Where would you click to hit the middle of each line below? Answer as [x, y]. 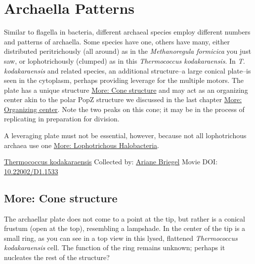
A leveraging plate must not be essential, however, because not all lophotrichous [125, 135]
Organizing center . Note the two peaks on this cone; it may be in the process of [124, 109]
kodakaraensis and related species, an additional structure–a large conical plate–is [127, 70]
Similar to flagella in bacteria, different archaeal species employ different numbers [127, 32]
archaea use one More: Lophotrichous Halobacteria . [82, 145]
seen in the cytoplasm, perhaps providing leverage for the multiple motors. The [124, 80]
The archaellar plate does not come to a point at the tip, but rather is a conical [125, 218]
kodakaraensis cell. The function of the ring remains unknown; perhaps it [115, 247]
